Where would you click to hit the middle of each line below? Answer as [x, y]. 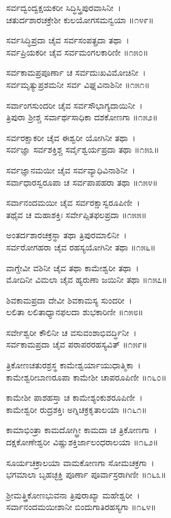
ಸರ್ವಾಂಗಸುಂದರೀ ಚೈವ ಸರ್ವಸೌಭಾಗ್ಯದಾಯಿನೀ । [75, 105]
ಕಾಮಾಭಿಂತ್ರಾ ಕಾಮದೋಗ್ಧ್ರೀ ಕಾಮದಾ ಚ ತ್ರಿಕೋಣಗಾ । [82, 430]
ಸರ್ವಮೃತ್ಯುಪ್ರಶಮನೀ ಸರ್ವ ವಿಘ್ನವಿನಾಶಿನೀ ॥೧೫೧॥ [78, 84]
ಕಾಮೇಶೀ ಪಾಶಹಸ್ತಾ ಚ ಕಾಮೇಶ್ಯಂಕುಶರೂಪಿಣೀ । [75, 397]
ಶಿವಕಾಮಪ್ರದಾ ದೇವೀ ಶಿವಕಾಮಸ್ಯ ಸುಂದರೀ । [69, 300]
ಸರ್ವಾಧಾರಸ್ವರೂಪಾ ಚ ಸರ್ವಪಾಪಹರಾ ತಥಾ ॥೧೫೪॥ [82, 182]
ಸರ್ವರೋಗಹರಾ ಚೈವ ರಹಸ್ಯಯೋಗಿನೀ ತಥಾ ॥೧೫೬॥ [81, 246]
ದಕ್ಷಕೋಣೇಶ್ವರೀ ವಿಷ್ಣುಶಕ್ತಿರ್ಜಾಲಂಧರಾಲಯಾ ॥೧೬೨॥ [82, 442]
